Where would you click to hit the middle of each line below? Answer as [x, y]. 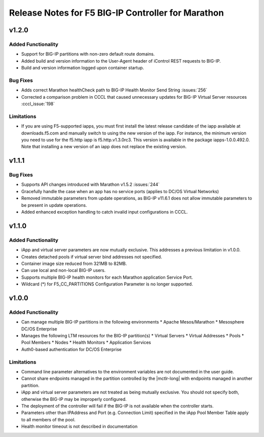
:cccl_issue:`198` [38, 104]
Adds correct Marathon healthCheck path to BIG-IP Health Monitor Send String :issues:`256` [114, 90]
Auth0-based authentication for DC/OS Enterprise [71, 349]
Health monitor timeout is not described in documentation [79, 426]
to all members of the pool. [48, 419]
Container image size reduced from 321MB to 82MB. [74, 263]
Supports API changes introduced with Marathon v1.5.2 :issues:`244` [90, 185]
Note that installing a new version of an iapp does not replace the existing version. [104, 147]
